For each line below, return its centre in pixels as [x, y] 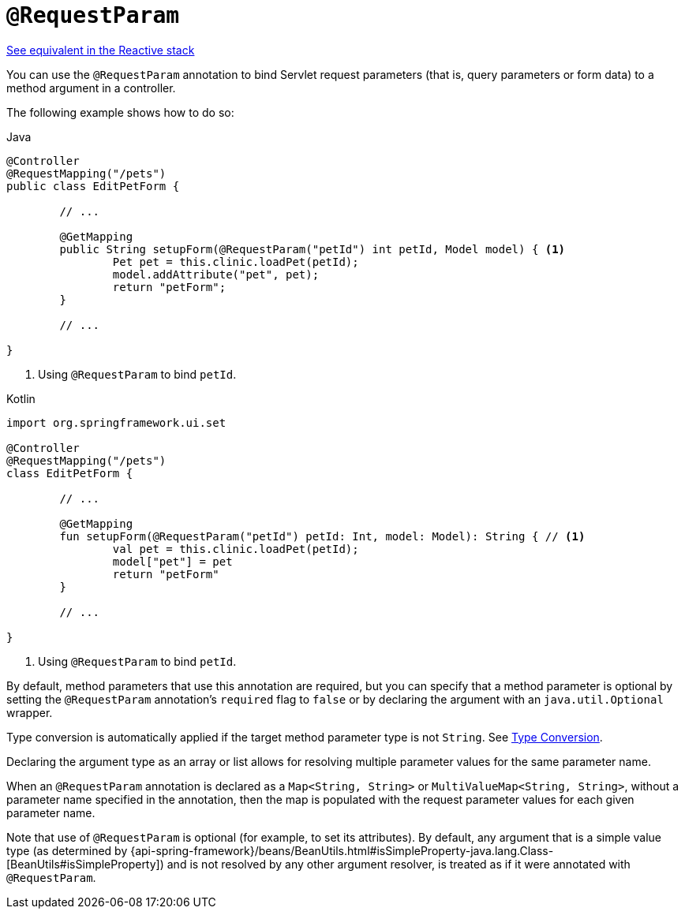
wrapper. [30, 712]
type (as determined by [67, 850]
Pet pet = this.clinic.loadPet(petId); [236, 261]
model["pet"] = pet [172, 561]
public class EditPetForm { [93, 186]
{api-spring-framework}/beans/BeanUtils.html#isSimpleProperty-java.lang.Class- [342, 850]
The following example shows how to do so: [120, 112]
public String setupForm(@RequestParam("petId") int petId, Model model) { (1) [313, 249]
